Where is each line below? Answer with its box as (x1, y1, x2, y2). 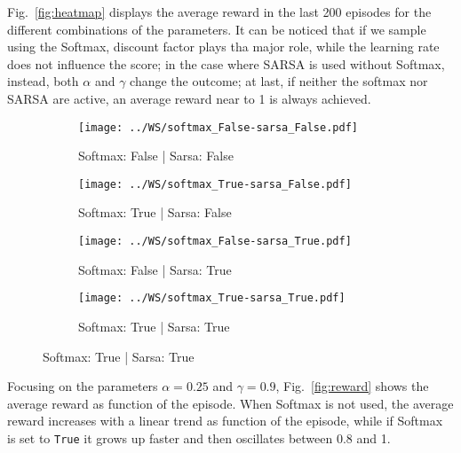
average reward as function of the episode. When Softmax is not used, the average (7, 394, 454, 412)
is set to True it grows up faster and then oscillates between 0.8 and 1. (7, 428, 391, 447)
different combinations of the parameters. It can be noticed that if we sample (7, 20, 426, 38)
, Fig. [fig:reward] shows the (275, 377, 429, 395)
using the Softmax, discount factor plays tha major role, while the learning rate (7, 37, 440, 56)
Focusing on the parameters (7, 377, 158, 395)
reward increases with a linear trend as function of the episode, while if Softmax (7, 411, 443, 430)
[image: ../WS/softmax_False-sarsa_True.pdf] (78, 235, 352, 248)
